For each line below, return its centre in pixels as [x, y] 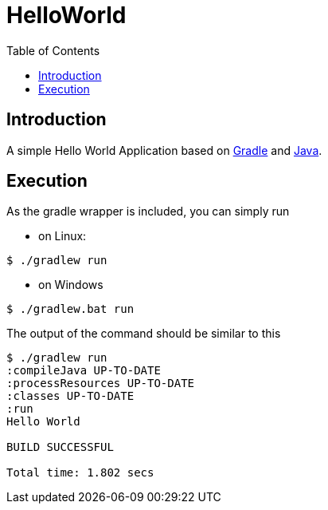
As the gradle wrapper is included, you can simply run [148, 212]
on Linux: [62, 236]
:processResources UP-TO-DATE [101, 383]
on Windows [71, 285]
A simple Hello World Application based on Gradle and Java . [164, 150]
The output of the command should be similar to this [144, 334]
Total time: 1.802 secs [80, 473]
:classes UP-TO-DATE [70, 396]
